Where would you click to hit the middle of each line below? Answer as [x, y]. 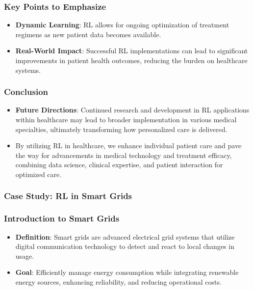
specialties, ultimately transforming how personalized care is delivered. [121, 129]
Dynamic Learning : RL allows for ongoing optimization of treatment [122, 25]
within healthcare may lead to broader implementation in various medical [126, 119]
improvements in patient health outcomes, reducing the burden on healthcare [131, 60]
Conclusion [26, 92]
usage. [25, 256]
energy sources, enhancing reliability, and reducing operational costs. [118, 282]
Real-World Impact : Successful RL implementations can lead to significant [132, 51]
